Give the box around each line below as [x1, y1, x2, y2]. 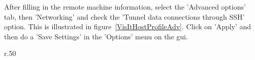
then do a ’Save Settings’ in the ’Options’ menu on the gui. [4, 31, 188, 41]
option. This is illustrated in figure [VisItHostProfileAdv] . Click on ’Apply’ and [4, 21, 251, 32]
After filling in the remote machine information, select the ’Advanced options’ [4, 2, 246, 12]
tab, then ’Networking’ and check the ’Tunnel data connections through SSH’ [4, 11, 245, 22]
